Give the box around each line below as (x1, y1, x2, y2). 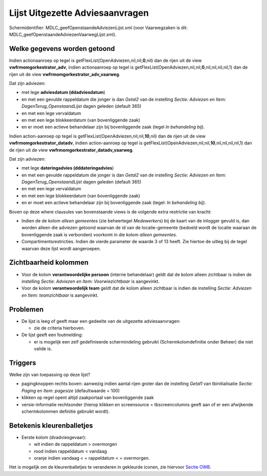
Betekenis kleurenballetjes (9, 421, 93, 430)
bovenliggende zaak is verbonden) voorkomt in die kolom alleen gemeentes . (21, 231, 178, 237)
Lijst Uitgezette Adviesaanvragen (9, 7, 149, 18)
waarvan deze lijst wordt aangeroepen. (21, 245, 101, 252)
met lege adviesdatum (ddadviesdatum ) (21, 89, 106, 95)
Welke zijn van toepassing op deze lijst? (9, 372, 90, 378)
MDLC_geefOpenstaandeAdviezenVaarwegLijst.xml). (9, 31, 117, 37)
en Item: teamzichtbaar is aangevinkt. (21, 292, 99, 298)
